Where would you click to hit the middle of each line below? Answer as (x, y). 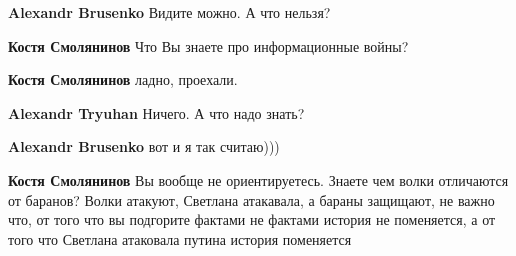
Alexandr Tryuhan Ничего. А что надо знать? (156, 112)
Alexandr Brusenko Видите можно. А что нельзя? (169, 12)
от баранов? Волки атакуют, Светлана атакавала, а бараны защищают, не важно (251, 199)
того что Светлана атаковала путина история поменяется (180, 238)
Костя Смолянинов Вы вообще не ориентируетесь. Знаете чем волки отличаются (258, 179)
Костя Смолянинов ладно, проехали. (123, 79)
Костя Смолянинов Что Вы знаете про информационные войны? (208, 45)
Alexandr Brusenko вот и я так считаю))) (144, 146)
